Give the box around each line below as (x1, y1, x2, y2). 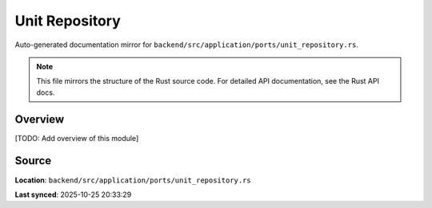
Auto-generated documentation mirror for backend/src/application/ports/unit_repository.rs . (14, 40, 359, 49)
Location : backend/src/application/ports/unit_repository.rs (14, 175, 251, 185)
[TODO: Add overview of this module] (14, 133, 139, 143)
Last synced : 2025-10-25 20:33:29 (14, 190, 132, 199)
